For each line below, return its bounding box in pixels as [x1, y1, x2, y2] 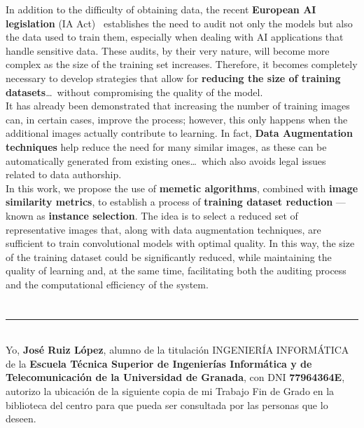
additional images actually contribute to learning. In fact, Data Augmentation [6, 126, 353, 140]
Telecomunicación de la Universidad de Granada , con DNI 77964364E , [6, 370, 345, 384]
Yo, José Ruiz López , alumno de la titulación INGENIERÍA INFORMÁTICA [6, 342, 349, 357]
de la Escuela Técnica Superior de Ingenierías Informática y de [6, 356, 312, 370]
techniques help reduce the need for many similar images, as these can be [6, 139, 327, 154]
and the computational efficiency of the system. [6, 276, 209, 291]
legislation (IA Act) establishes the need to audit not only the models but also [6, 15, 353, 30]
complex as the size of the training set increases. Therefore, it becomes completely [6, 57, 358, 72]
